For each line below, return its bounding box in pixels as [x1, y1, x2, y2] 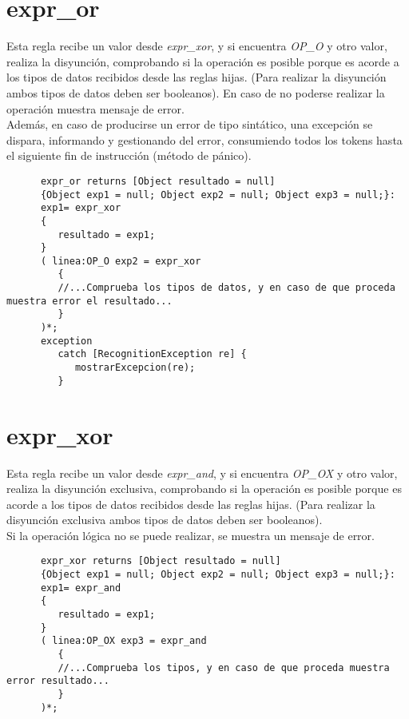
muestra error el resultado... [6, 295, 173, 307]
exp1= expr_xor [40, 202, 121, 214]
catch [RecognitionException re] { [58, 348, 247, 360]
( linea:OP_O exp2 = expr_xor [40, 255, 201, 267]
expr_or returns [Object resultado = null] [40, 175, 276, 187]
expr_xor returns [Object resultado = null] [40, 555, 281, 567]
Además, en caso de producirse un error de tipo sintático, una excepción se [6, 116, 373, 133]
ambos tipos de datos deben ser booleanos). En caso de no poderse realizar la [6, 84, 385, 101]
